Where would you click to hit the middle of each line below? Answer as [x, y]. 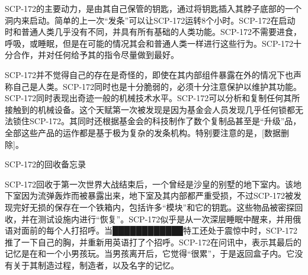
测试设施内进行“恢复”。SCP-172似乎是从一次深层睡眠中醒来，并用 [165, 219]
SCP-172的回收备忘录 [46, 164]
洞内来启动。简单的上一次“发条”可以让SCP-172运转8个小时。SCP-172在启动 [150, 20]
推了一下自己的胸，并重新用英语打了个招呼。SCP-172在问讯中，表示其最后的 [153, 242]
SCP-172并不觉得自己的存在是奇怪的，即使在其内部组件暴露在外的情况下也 [149, 74]
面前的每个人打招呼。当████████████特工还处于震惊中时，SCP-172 [159, 230]
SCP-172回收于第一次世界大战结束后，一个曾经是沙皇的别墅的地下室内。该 [149, 184]
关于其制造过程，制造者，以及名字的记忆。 [96, 265]
